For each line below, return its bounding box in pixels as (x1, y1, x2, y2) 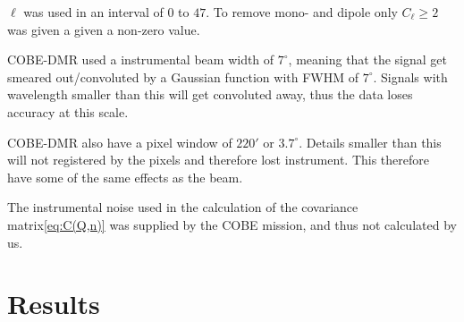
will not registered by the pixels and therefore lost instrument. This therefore (7, 150, 429, 169)
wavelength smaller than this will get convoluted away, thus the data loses (7, 85, 413, 104)
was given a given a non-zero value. (7, 20, 200, 38)
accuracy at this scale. (7, 102, 129, 121)
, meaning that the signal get (288, 50, 447, 69)
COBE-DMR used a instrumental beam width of (7, 50, 274, 69)
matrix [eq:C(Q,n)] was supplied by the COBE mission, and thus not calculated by (7, 215, 457, 233)
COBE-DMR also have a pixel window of (7, 132, 232, 151)
